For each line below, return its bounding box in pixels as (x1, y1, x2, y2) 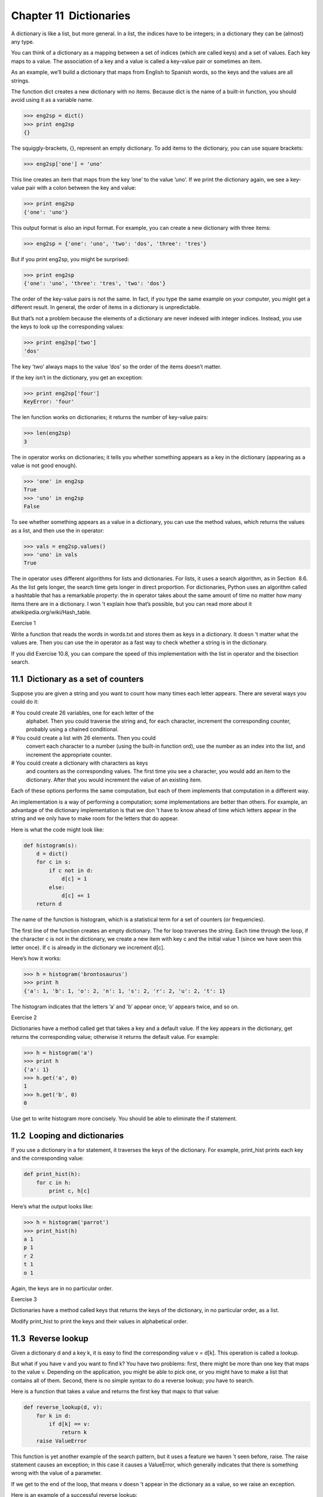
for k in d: (36, 1412, 72, 1419)
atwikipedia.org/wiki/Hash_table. (11, 608, 92, 616)
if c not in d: (48, 867, 94, 874)
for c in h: (36, 1179, 72, 1186)
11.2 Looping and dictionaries (11, 1131, 124, 1141)
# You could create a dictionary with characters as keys (11, 759, 148, 766)
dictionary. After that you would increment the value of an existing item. (26, 776, 202, 783)
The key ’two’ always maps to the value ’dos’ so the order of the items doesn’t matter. (11, 363, 222, 370)
